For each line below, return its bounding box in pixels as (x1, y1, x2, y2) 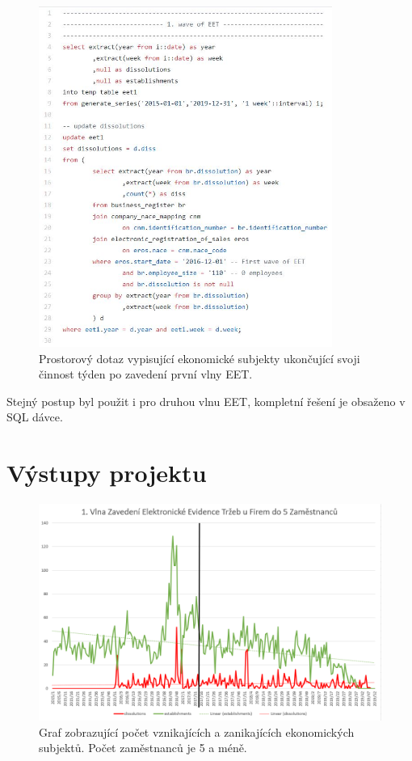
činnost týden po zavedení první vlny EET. (39, 366, 253, 383)
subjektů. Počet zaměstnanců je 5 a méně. (39, 739, 247, 756)
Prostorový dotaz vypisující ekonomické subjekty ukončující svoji (39, 349, 360, 366)
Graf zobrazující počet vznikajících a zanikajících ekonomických (39, 723, 355, 740)
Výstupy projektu (6, 456, 207, 489)
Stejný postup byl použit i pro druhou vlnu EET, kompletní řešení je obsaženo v (6, 392, 406, 409)
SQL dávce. (6, 408, 63, 425)
